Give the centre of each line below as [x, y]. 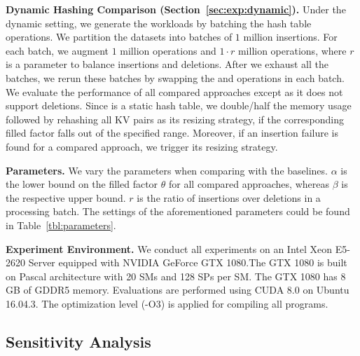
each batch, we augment [57, 50]
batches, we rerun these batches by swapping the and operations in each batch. [175, 77]
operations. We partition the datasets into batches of [119, 37]
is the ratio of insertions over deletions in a [229, 197]
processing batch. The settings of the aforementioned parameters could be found [178, 211]
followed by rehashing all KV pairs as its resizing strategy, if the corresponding [175, 119]
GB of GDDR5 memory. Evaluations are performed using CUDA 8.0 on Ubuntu [178, 290]
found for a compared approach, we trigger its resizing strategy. [142, 146]
